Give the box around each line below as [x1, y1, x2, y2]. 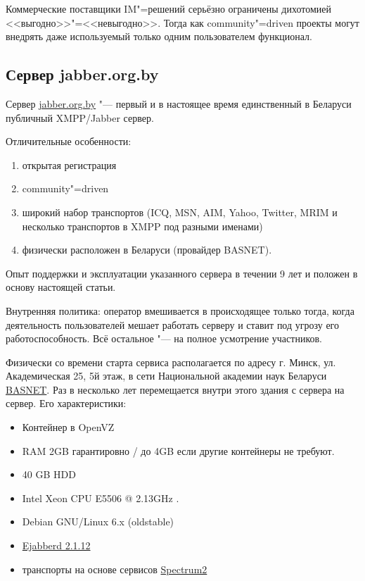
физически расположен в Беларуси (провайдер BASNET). [22, 242, 272, 257]
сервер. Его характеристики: [6, 396, 127, 411]
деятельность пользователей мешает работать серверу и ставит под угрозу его [6, 317, 340, 332]
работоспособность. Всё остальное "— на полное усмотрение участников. [6, 331, 322, 346]
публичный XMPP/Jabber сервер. [6, 110, 154, 125]
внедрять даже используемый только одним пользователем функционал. [6, 29, 312, 44]
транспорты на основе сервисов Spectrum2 [22, 561, 207, 576]
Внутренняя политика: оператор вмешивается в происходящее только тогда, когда [6, 303, 354, 318]
